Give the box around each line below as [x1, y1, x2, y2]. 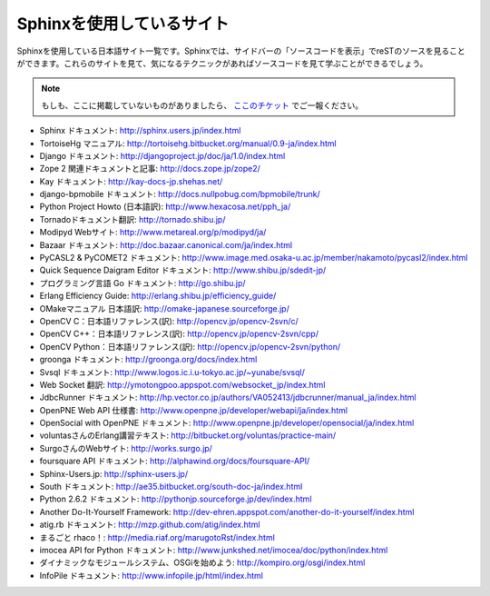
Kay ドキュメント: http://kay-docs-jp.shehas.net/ [39, 175, 223, 186]
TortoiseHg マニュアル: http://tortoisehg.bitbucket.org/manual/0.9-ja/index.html [39, 137, 337, 149]
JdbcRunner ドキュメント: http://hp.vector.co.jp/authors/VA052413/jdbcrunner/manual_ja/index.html [39, 392, 416, 403]
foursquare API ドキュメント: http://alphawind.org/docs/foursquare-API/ [39, 455, 310, 467]
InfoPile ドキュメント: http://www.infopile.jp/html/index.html [39, 570, 263, 581]
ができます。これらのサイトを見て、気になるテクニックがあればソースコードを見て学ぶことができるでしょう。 [16, 57, 428, 68]
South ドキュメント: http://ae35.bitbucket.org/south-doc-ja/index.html [39, 482, 303, 492]
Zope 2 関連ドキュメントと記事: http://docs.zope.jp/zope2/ [39, 164, 260, 174]
